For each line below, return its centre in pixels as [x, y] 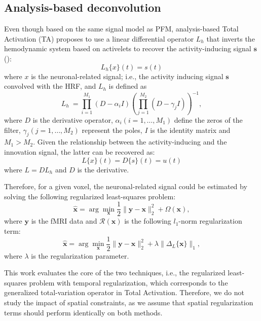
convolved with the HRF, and [50, 86]
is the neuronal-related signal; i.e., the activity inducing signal [127, 76]
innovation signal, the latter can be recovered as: [80, 151]
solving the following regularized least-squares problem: [90, 196]
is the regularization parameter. [80, 255]
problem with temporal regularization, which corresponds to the [128, 282]
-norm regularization [210, 221]
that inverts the [231, 38]
